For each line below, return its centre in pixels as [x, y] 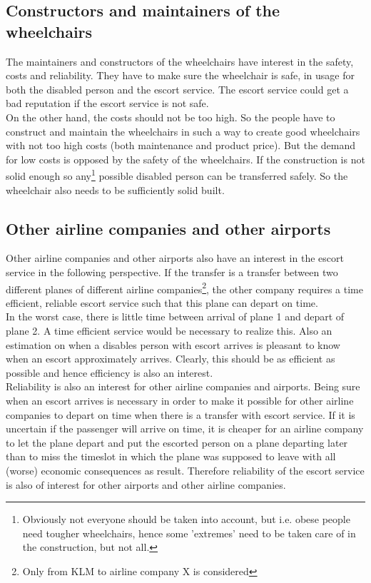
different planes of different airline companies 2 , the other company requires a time [184, 288]
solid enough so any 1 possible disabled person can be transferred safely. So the [177, 174]
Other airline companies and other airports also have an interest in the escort [175, 258]
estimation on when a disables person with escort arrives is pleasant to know [173, 344]
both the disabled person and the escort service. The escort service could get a [177, 89]
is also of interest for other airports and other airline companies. [146, 484]
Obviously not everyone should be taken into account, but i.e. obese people [186, 519]
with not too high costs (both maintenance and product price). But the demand [181, 145]
